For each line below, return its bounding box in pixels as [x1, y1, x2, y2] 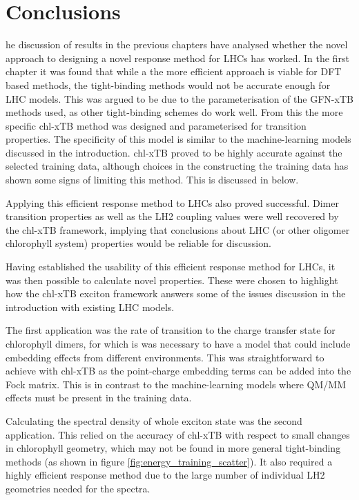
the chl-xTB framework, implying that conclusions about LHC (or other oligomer [6, 222, 350, 237]
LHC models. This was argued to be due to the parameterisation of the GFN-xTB [6, 91, 353, 106]
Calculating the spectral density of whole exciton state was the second [6, 413, 302, 428]
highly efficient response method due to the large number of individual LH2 [6, 468, 325, 482]
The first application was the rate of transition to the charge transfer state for [6, 323, 336, 337]
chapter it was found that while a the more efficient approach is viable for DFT [6, 64, 342, 79]
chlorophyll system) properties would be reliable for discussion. [6, 236, 271, 250]
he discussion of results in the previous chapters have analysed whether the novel [6, 37, 348, 52]
